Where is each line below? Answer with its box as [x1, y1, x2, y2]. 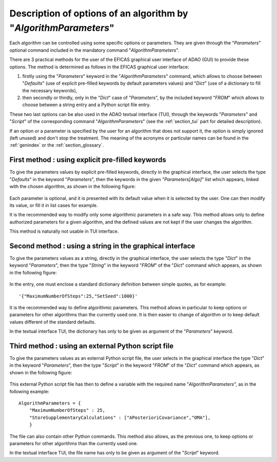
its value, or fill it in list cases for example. [9, 202, 98, 208]
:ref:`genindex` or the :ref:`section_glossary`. [9, 142, 104, 148]
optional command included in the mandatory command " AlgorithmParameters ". [9, 47, 180, 53]
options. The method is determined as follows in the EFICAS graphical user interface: [9, 64, 189, 70]
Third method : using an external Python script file [9, 342, 174, 350]
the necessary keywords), [22, 87, 77, 93]
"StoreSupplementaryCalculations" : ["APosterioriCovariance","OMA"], [29, 414, 211, 420]
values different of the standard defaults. [9, 318, 96, 325]
